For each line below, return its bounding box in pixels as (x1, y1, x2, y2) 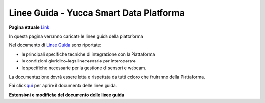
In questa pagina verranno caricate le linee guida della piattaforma (9, 33, 143, 39)
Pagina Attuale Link (9, 24, 50, 30)
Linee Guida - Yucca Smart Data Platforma (9, 7, 185, 18)
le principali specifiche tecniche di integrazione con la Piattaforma (21, 51, 155, 57)
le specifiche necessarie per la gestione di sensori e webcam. (21, 65, 147, 71)
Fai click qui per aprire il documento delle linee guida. (9, 83, 117, 89)
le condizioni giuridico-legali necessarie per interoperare (21, 58, 136, 64)
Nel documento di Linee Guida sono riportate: (9, 42, 102, 48)
